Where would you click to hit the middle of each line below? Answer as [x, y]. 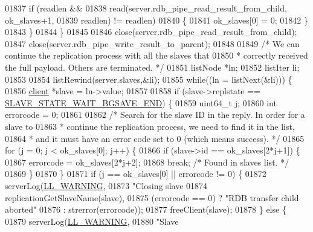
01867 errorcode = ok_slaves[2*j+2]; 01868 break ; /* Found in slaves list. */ [147, 162]
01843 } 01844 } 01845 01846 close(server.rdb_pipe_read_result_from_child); [151, 32]
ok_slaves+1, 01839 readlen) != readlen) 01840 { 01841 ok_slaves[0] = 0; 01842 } [157, 20]
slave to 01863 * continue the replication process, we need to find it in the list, [150, 126]
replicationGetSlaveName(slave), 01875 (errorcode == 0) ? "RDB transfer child [152, 197]
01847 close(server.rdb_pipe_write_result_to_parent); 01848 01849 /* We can [152, 43]
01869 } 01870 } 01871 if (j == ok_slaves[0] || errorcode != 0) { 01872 [136, 174]
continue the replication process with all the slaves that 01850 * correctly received [156, 55]
